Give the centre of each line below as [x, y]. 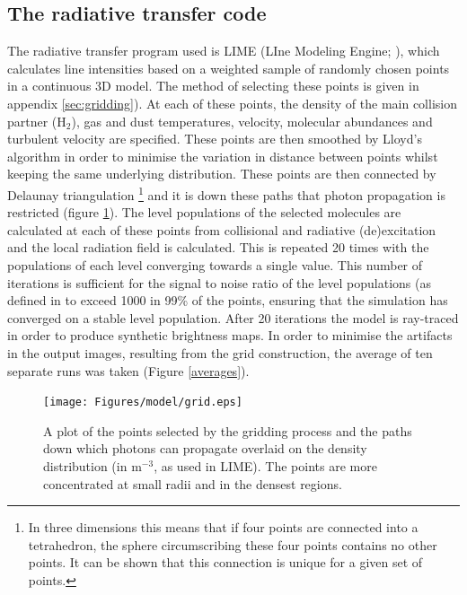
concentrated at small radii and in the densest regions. [193, 483]
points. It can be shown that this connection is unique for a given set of [225, 562]
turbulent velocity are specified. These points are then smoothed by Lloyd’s [215, 139]
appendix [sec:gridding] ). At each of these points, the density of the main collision [232, 103]
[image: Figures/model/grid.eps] [143, 402]
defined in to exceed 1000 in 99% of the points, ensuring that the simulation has [228, 300]
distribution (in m [93, 465]
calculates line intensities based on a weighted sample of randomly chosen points [229, 68]
